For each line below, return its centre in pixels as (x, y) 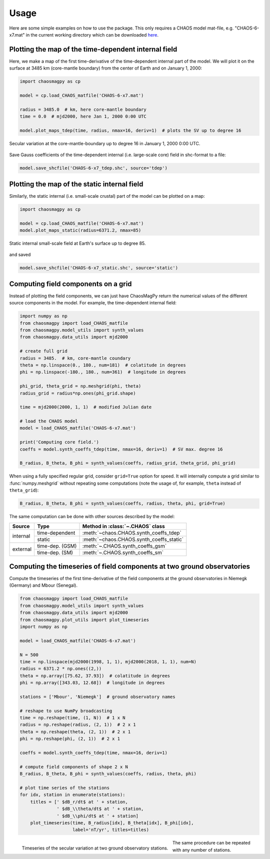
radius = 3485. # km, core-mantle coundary (75, 358)
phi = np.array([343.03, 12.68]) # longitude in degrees (92, 683)
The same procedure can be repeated (211, 843)
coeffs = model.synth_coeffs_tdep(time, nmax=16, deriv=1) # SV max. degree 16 (121, 449)
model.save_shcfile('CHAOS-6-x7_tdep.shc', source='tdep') (93, 168)
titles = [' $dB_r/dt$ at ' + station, (79, 802)
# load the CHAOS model (49, 421)
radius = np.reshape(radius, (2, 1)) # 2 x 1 (78, 725)
